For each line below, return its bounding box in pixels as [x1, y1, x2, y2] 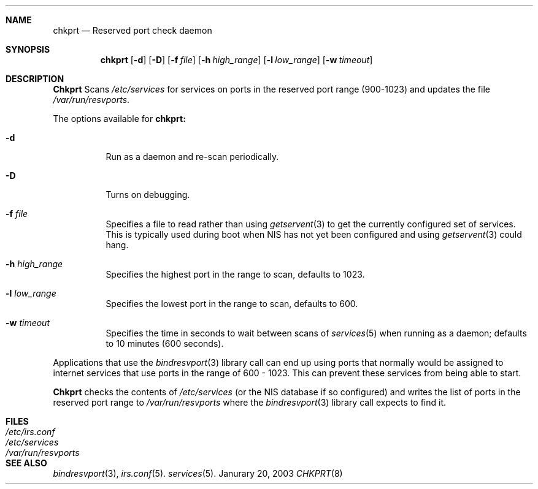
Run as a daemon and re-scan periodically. [106, 151, 279, 162]
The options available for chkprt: [53, 113, 186, 124]
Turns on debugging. [106, 189, 190, 200]
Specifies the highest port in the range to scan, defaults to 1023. [106, 269, 365, 279]
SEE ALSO [6, 458, 47, 468]
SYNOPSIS [6, 44, 50, 55]
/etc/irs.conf [6, 426, 55, 437]
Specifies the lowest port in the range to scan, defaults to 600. [106, 298, 358, 309]
